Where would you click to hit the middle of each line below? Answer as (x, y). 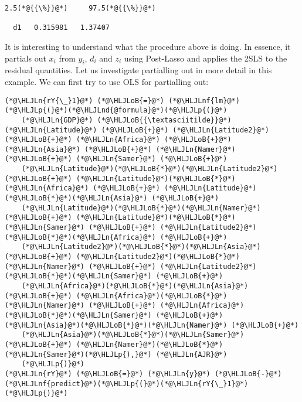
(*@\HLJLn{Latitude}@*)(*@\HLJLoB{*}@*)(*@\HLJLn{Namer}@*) (141, 208)
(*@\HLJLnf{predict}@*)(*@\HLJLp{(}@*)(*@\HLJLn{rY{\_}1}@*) (127, 384)
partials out (26, 58)
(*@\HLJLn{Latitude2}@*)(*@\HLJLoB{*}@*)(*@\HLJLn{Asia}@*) (141, 247)
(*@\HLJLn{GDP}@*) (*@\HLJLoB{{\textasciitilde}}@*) (126, 120)
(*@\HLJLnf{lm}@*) (204, 100)
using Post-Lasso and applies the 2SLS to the (206, 58)
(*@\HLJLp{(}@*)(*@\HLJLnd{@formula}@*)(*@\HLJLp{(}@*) (116, 110)
